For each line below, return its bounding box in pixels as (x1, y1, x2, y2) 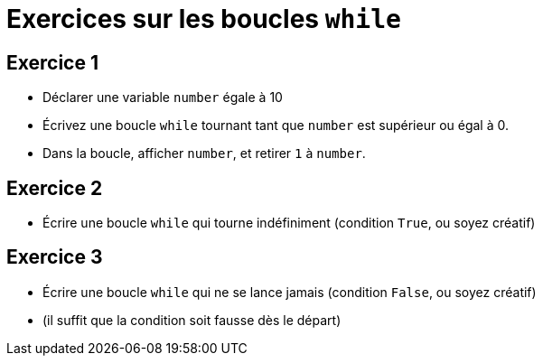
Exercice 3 (6, 246, 103, 269)
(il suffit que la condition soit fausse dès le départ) (42, 312, 342, 328)
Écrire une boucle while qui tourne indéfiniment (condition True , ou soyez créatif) (42, 215, 536, 231)
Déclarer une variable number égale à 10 (42, 89, 283, 106)
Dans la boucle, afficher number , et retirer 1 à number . (42, 145, 366, 162)
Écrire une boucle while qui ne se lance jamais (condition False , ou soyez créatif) (42, 284, 537, 300)
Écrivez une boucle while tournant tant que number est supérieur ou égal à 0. (42, 117, 509, 134)
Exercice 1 (6, 51, 99, 74)
